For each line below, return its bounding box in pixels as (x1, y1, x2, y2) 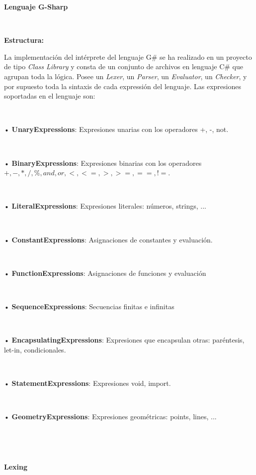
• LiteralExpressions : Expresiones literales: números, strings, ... (4, 201, 207, 211)
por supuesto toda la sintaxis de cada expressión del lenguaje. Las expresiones (4, 81, 241, 91)
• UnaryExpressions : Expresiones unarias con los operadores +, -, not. (4, 124, 229, 134)
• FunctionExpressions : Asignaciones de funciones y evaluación (4, 267, 206, 278)
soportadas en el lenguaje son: (4, 91, 95, 101)
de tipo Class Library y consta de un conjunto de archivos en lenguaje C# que (4, 61, 243, 72)
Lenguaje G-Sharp (4, 1, 68, 11)
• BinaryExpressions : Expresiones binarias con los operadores (4, 157, 202, 168)
